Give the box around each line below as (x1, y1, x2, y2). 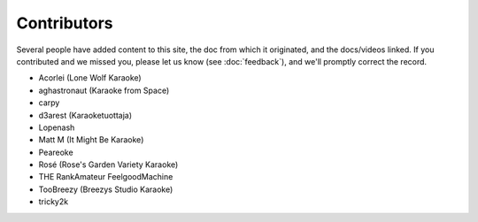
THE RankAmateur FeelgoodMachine (38, 172, 173, 182)
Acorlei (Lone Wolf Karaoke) (38, 73, 142, 83)
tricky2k (38, 196, 69, 207)
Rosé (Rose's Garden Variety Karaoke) (38, 159, 179, 170)
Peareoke (38, 147, 74, 157)
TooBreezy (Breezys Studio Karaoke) (38, 184, 173, 195)
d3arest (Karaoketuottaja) (38, 110, 133, 120)
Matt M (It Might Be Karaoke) (38, 134, 144, 145)
